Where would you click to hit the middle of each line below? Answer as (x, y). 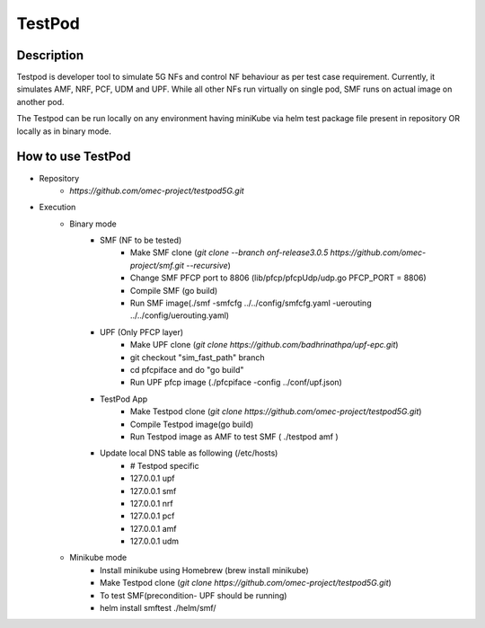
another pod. (40, 102)
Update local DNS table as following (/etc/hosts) (189, 453)
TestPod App (124, 399)
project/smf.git (157, 265)
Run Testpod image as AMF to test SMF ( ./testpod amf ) (234, 437)
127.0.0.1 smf (154, 491)
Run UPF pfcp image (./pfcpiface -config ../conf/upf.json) (237, 383)
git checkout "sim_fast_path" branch (198, 357)
